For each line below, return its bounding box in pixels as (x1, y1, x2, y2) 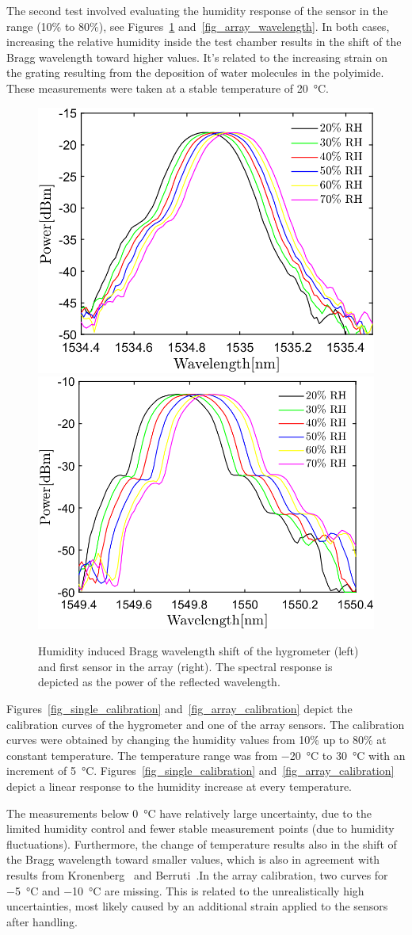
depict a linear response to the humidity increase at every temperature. (6, 777, 353, 794)
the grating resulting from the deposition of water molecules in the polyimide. (6, 64, 384, 81)
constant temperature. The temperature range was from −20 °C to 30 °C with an (6, 746, 406, 763)
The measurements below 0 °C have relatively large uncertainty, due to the (6, 804, 372, 821)
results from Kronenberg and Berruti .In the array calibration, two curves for (6, 866, 388, 883)
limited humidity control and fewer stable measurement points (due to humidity (6, 820, 395, 837)
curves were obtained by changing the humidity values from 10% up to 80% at (6, 731, 387, 748)
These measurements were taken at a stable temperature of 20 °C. (6, 79, 329, 96)
